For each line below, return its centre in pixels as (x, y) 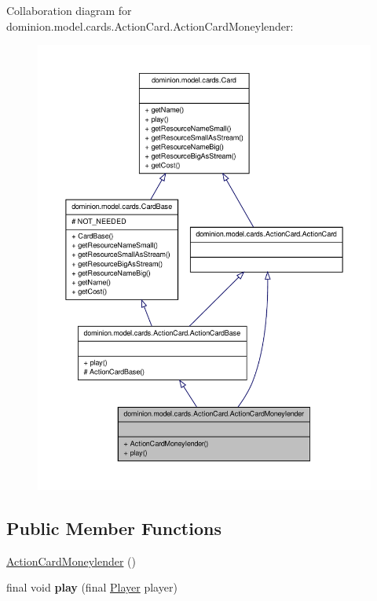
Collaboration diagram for (69, 10)
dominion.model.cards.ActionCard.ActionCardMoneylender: (150, 26)
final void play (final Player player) (92, 587)
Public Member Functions (114, 528)
